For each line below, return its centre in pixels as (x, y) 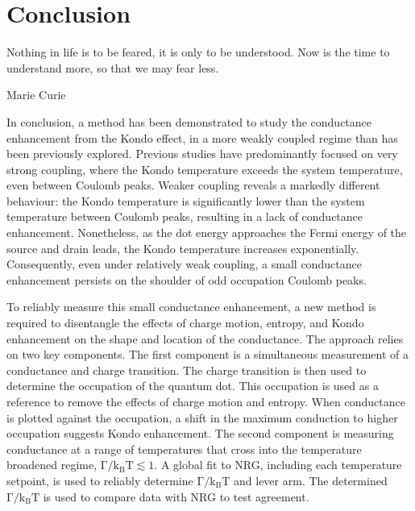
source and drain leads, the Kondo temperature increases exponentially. (183, 248)
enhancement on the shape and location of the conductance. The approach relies (205, 338)
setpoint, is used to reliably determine (100, 480)
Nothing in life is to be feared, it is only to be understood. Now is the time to (198, 52)
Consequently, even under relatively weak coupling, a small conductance (184, 264)
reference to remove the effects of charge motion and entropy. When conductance (206, 401)
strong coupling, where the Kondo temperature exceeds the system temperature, (205, 169)
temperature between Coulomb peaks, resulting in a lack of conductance (185, 216)
